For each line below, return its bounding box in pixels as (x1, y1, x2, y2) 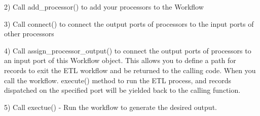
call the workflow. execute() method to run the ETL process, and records (4, 75, 232, 85)
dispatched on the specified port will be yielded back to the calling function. (4, 85, 241, 95)
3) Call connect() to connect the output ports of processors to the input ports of (4, 18, 254, 29)
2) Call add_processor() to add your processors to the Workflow (4, 2, 204, 12)
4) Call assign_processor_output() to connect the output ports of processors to (4, 45, 251, 55)
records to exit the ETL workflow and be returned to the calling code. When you (4, 65, 256, 75)
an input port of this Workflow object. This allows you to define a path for (4, 55, 236, 66)
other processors (4, 28, 54, 39)
